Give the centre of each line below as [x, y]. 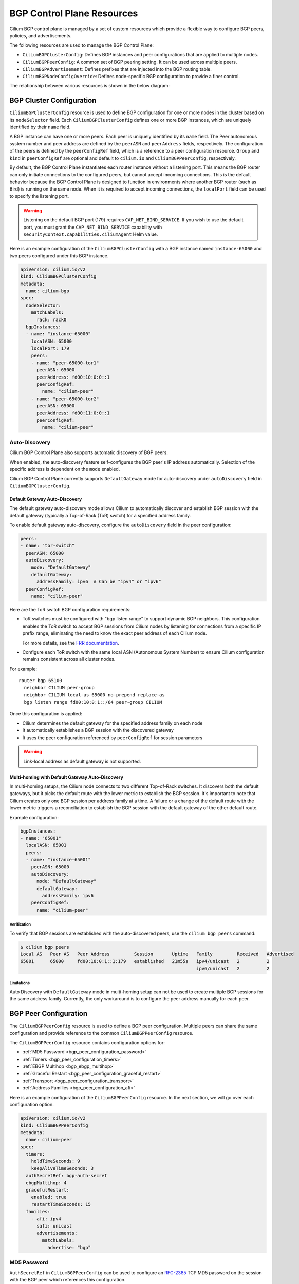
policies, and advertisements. [41, 35]
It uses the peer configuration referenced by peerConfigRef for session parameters [113, 738]
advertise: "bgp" [69, 1248]
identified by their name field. [40, 127]
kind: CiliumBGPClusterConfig [58, 277]
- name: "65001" [41, 838]
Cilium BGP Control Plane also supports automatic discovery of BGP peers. [89, 452]
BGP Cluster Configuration [53, 100]
